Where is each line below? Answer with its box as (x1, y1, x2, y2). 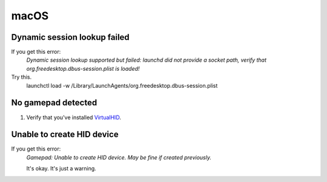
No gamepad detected (11, 97, 97, 108)
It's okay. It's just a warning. (26, 165, 96, 172)
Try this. (11, 73, 32, 81)
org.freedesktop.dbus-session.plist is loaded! (26, 65, 140, 72)
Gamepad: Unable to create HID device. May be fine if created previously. (26, 154, 212, 161)
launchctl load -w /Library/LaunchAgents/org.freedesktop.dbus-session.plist (26, 82, 218, 89)
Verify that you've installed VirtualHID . (26, 114, 121, 121)
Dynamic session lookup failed (11, 32, 130, 42)
